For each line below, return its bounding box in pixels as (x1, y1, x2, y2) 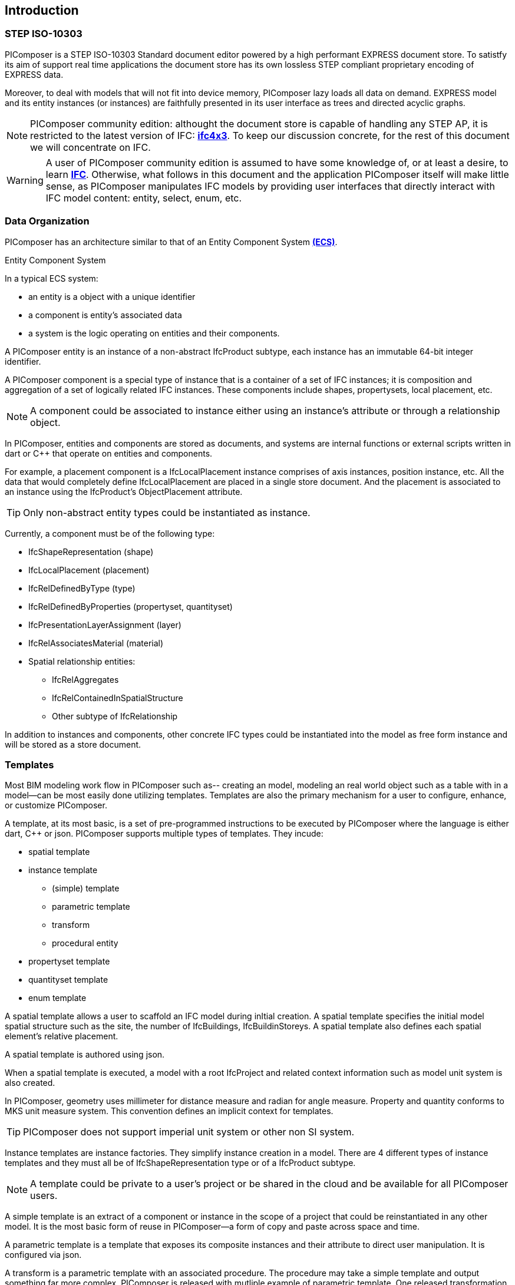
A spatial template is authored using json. (5, 1049, 165, 1060)
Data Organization (5, 215, 90, 227)
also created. (5, 1078, 55, 1088)
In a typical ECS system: (5, 273, 98, 283)
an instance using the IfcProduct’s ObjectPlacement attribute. (5, 486, 243, 497)
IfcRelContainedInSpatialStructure (52, 692, 183, 703)
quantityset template (28, 975, 108, 985)
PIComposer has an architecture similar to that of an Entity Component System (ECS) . (5, 236, 338, 247)
